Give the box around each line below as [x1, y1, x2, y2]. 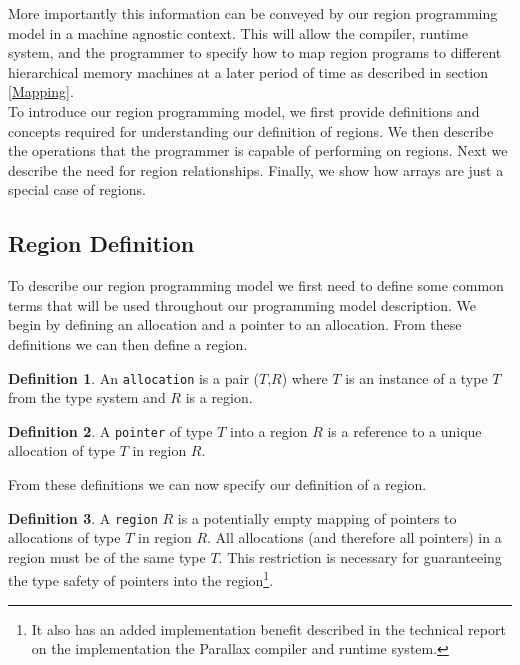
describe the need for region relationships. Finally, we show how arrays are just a [8, 159, 504, 180]
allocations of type [8, 527, 121, 548]
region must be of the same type [8, 546, 206, 567]
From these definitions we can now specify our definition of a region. [8, 474, 427, 495]
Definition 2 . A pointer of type [8, 420, 213, 441]
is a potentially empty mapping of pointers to [177, 507, 457, 528]
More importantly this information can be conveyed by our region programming [8, 3, 498, 23]
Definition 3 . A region [8, 507, 158, 528]
